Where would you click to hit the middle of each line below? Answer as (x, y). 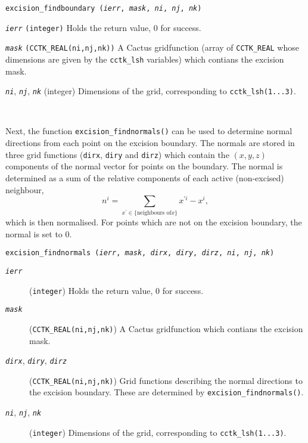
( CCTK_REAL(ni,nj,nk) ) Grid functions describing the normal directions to (166, 380)
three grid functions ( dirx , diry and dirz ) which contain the (117, 154)
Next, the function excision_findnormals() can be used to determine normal (149, 131)
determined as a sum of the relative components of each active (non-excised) (145, 177)
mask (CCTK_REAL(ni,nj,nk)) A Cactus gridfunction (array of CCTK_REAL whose (152, 47)
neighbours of (154, 213)
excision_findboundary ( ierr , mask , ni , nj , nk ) (104, 8)
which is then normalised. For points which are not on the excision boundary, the (154, 222)
